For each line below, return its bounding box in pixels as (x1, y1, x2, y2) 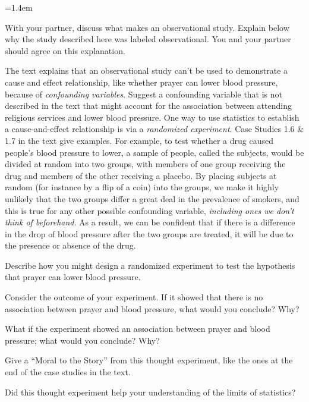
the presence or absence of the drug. (5, 239, 136, 252)
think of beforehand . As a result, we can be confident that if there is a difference (5, 216, 295, 228)
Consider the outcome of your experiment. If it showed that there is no (5, 291, 263, 303)
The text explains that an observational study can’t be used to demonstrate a (5, 64, 288, 77)
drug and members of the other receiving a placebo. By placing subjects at (5, 169, 277, 181)
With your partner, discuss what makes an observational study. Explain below (5, 21, 289, 33)
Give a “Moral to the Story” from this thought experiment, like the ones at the (5, 354, 293, 366)
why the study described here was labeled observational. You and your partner (5, 33, 291, 45)
